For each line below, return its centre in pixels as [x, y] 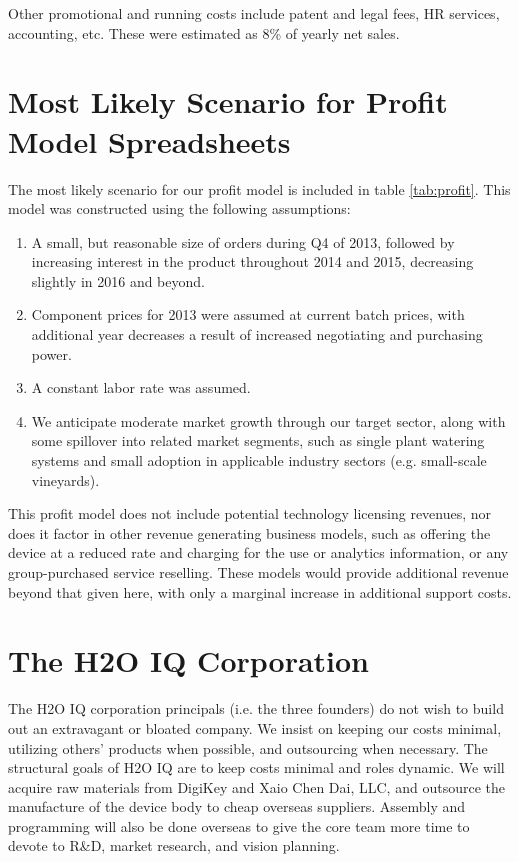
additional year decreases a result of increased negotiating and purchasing [257, 334]
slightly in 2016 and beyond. [118, 280]
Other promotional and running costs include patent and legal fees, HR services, [254, 13]
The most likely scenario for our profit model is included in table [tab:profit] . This [259, 188]
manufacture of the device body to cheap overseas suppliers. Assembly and [237, 806]
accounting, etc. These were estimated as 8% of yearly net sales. [204, 32]
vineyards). [65, 479]
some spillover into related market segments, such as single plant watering [258, 440]
